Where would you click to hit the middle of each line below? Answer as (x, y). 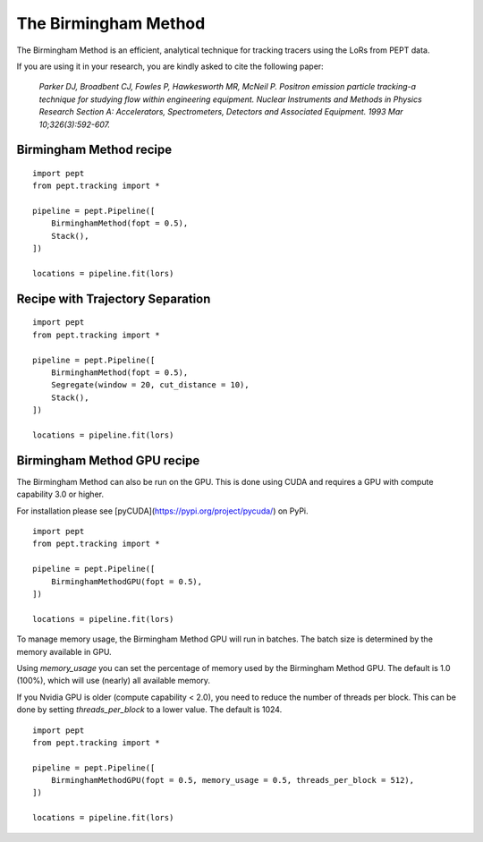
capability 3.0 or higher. (60, 494)
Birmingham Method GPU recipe (108, 460)
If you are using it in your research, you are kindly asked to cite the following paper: (170, 66)
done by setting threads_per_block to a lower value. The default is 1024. (149, 710)
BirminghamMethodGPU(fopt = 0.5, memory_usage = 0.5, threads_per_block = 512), (233, 780)
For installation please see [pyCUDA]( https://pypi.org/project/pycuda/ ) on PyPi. (162, 511)
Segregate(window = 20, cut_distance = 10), (150, 385)
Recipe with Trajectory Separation (114, 298)
